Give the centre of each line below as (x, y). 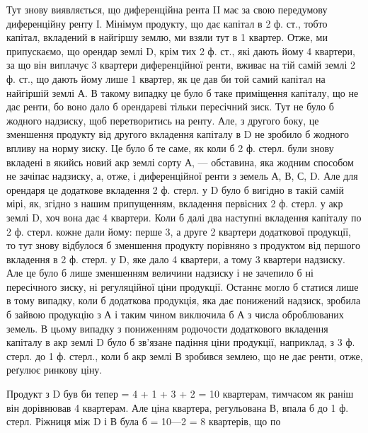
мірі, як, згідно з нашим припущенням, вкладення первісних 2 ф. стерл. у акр (175, 203)
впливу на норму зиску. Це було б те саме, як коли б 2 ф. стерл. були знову (170, 148)
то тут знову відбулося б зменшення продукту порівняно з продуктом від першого (184, 245)
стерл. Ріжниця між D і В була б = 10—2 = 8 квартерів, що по (144, 421)
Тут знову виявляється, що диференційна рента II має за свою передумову (167, 9)
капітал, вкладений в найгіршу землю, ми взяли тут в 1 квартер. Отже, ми (167, 37)
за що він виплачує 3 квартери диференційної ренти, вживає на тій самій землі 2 (181, 65)
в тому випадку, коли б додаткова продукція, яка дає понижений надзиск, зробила (184, 300)
